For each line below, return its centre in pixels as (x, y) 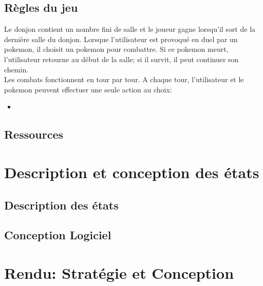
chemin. (16, 69)
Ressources (34, 134)
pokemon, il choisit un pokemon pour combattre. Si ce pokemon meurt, (116, 49)
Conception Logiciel (58, 235)
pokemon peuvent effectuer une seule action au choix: (88, 89)
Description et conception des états (132, 172)
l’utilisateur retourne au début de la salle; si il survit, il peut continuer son (121, 59)
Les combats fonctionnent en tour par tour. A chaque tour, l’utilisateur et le (124, 79)
